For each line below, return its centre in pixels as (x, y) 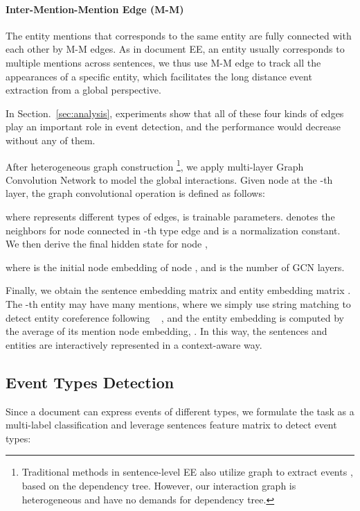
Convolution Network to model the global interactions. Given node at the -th (169, 179)
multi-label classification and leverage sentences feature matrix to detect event (171, 425)
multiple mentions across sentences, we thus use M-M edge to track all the (163, 62)
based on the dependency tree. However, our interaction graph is (159, 485)
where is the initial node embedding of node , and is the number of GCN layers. (175, 267)
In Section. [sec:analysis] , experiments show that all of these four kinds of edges (175, 113)
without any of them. (51, 140)
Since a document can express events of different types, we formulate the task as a (180, 411)
